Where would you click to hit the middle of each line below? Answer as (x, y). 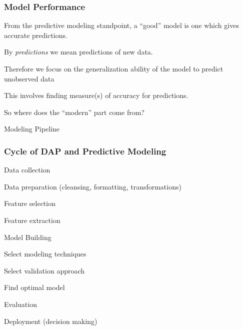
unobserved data (29, 78)
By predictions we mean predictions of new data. (78, 52)
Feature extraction (32, 220)
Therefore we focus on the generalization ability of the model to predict (114, 68)
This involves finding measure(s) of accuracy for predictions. (96, 95)
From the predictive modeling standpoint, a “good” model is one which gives (121, 25)
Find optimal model (34, 287)
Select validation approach (44, 270)
